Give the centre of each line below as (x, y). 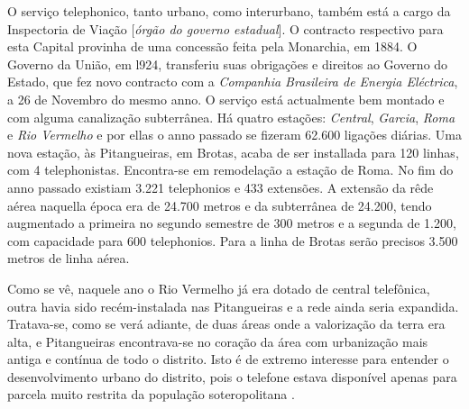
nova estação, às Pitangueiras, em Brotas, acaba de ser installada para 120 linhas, (233, 152)
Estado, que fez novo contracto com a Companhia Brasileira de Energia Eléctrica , (233, 82)
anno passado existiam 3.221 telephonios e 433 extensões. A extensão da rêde (221, 187)
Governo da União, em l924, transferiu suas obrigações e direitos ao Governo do (228, 64)
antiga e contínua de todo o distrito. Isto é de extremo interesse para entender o (228, 359)
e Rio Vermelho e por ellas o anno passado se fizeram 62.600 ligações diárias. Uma (234, 135)
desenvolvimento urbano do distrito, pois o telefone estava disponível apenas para (232, 376)
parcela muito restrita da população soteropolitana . (151, 394)
